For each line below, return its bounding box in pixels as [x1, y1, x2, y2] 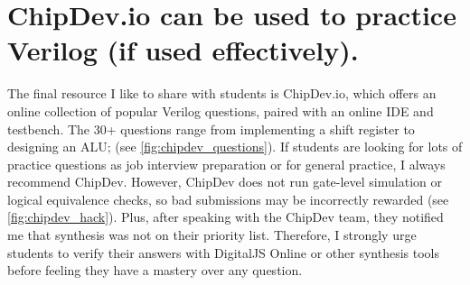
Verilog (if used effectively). [7, 32, 359, 69]
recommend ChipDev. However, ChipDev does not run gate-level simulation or [7, 172, 442, 191]
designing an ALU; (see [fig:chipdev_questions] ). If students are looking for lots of [7, 137, 463, 156]
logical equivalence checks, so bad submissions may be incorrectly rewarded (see [7, 189, 449, 208]
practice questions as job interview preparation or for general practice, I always [7, 154, 446, 173]
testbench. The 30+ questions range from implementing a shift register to [7, 119, 415, 138]
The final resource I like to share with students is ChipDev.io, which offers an [7, 84, 437, 103]
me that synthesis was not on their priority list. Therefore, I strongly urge [7, 225, 417, 244]
